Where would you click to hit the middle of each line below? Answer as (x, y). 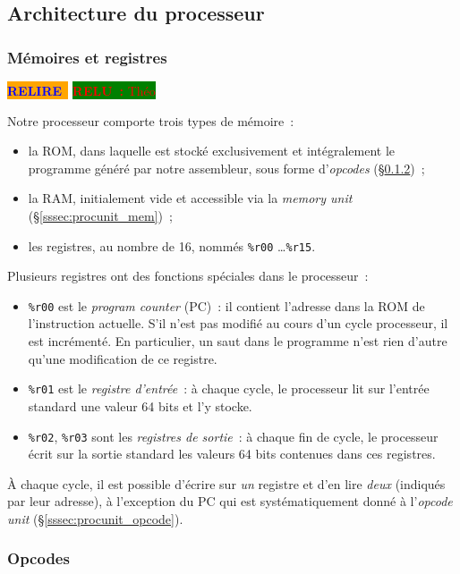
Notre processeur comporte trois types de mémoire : (151, 120)
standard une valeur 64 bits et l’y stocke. (140, 405)
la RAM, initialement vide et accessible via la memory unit (190, 198)
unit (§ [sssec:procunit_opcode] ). (95, 518)
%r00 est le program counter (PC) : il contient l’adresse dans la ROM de (226, 305)
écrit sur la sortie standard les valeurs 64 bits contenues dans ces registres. (232, 454)
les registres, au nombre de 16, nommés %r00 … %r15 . (172, 245)
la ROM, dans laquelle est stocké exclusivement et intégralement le (211, 151)
